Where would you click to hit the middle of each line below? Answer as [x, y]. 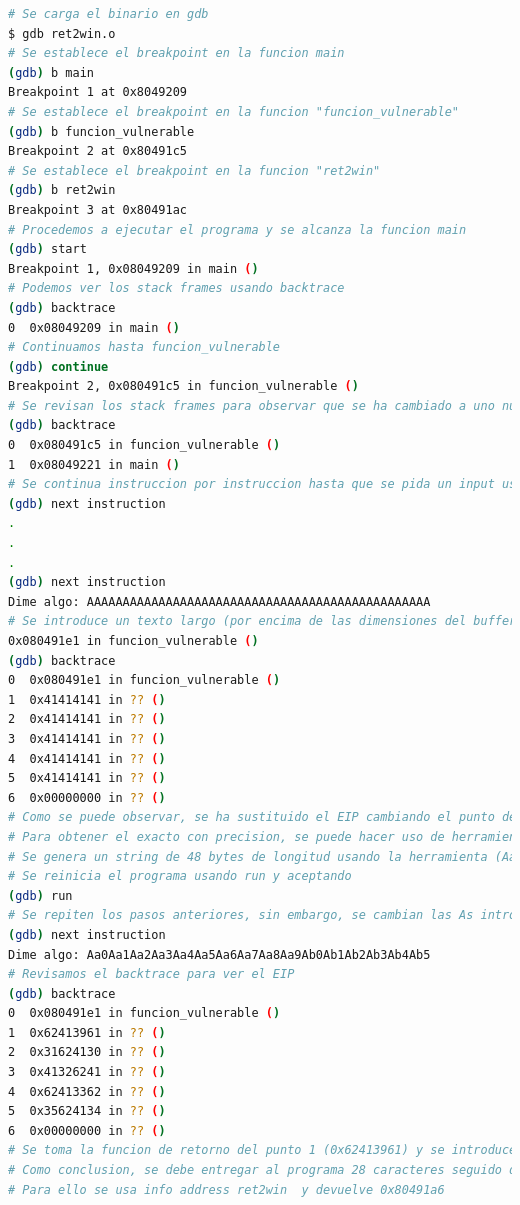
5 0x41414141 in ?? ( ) [87, 778]
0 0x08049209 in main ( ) [94, 327]
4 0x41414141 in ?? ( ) [87, 758]
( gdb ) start [47, 249]
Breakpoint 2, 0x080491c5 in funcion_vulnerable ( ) [183, 386]
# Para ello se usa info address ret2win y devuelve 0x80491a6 [226, 1189]
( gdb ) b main [51, 72]
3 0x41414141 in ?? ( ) [87, 738]
